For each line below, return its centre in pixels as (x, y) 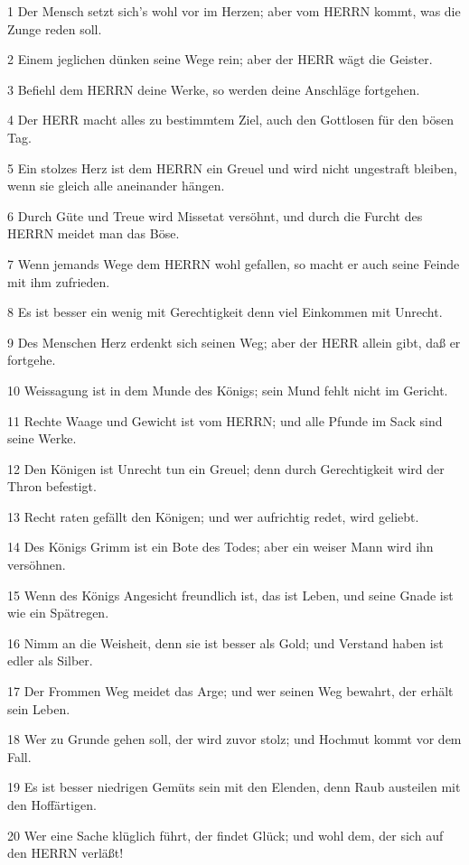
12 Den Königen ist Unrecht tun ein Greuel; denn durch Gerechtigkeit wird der (226, 468)
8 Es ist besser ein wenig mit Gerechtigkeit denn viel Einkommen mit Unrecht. (225, 312)
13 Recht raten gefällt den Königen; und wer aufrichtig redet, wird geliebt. (213, 516)
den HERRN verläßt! (66, 853)
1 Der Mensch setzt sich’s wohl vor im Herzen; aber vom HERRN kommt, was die (234, 11)
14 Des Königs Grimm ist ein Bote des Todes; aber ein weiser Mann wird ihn (220, 547)
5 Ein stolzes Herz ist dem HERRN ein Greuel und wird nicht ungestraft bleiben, (232, 167)
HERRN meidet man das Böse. (94, 233)
